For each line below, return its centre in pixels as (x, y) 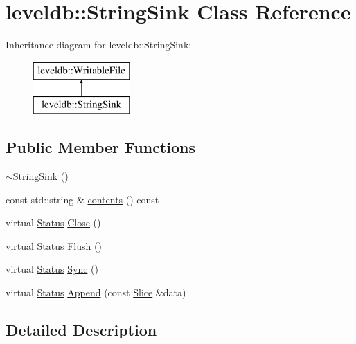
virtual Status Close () (53, 223)
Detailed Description (81, 330)
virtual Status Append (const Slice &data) (96, 292)
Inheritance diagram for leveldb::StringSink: (99, 45)
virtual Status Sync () (52, 269)
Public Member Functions (100, 147)
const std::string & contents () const (82, 199)
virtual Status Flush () (54, 245)
